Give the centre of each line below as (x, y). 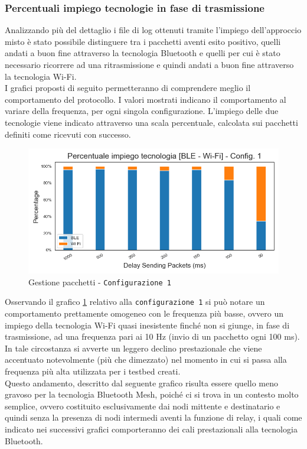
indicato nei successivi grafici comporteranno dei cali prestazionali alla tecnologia (151, 429)
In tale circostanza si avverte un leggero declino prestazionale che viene (133, 348)
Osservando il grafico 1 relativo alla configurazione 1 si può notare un (135, 302)
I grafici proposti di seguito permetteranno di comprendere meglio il (128, 88)
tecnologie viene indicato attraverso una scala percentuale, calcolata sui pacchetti (151, 122)
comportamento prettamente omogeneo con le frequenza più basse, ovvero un (144, 313)
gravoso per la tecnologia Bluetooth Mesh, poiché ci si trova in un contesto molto (152, 394)
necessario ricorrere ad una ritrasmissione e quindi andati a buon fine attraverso (149, 64)
